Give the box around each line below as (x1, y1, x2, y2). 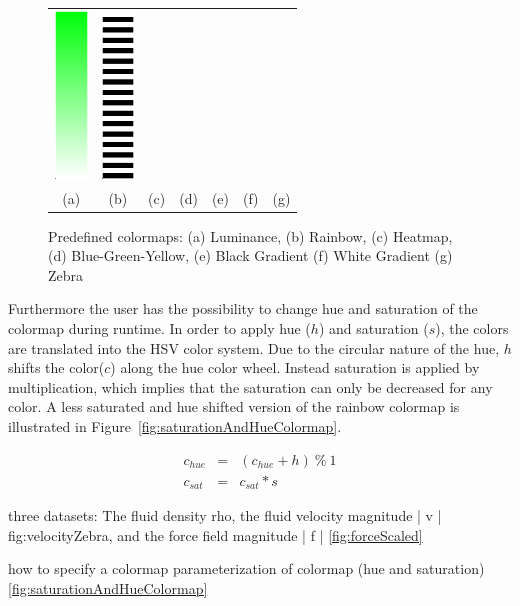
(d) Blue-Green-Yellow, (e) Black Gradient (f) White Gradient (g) (48, 245, 453, 266)
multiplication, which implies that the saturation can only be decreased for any (8, 376, 493, 397)
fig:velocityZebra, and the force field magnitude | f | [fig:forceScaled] (8, 524, 423, 545)
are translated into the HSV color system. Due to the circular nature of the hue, (8, 337, 500, 358)
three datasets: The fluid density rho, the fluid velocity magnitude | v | (8, 505, 442, 526)
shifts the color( (8, 357, 105, 378)
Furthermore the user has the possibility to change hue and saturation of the (8, 298, 478, 319)
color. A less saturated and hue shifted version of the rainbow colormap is (8, 396, 460, 417)
